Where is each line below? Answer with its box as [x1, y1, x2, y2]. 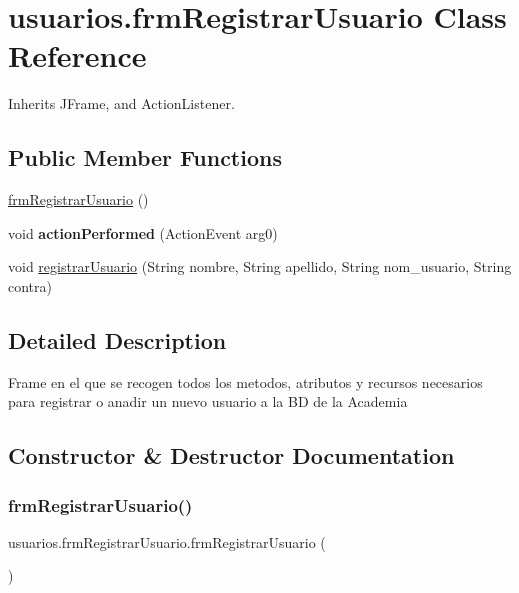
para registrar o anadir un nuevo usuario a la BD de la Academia [8, 391, 408, 412]
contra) [8, 275, 52, 296]
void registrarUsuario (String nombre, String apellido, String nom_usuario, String [8, 256, 512, 277]
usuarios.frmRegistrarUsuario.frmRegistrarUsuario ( [8, 531, 326, 552]
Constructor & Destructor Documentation [8, 440, 455, 471]
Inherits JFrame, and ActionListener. [8, 93, 235, 114]
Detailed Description [8, 324, 227, 355]
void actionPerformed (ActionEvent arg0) [8, 222, 278, 243]
